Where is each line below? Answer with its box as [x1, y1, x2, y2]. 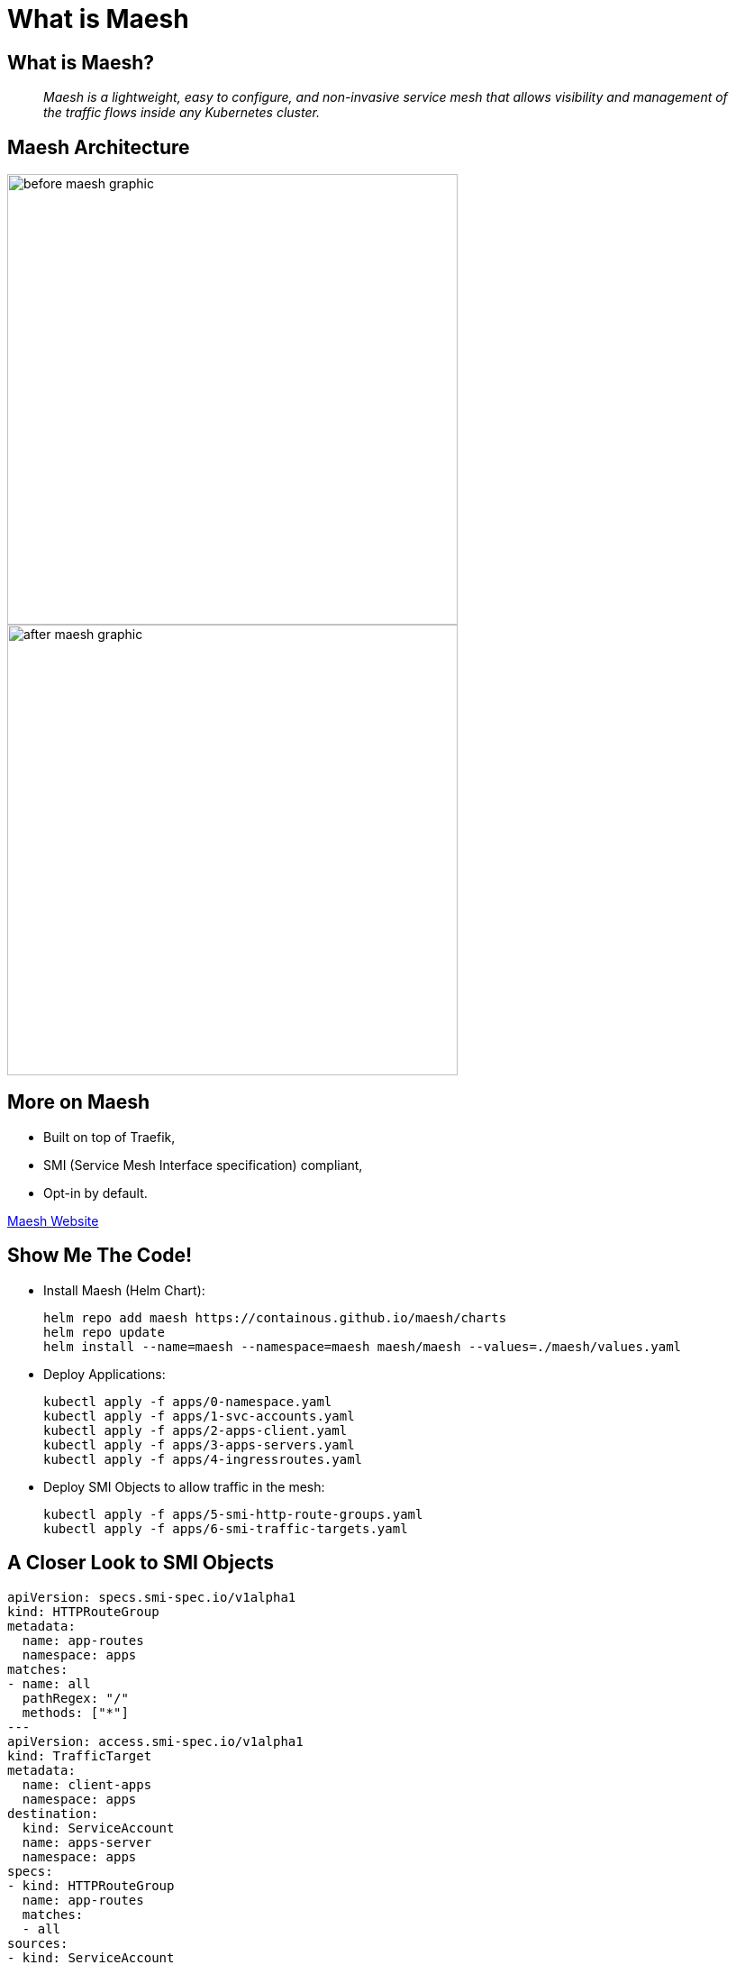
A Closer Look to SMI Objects [7, 1551, 275, 1575]
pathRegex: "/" [22, 1690, 129, 1705]
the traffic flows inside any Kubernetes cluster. [43, 105, 320, 121]
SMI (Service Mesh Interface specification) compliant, [43, 1156, 363, 1173]
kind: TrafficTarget [7, 1748, 152, 1763]
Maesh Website [7, 1212, 99, 1229]
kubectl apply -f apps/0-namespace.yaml [43, 1394, 332, 1409]
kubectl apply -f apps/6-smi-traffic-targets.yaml [43, 1521, 408, 1536]
